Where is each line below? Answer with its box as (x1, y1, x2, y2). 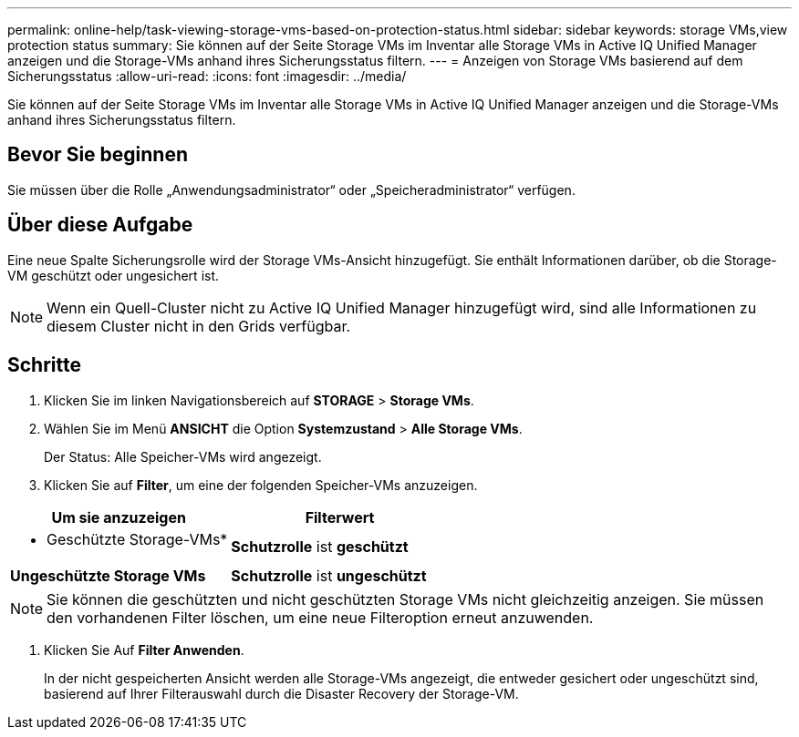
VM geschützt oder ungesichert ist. (7, 267, 220, 283)
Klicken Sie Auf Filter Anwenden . (44, 641, 244, 658)
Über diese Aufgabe (7, 213, 193, 237)
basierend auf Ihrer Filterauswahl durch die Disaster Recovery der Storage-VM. (44, 685, 519, 701)
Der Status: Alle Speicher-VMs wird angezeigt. (44, 448, 322, 465)
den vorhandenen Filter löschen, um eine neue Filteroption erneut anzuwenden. (47, 608, 594, 627)
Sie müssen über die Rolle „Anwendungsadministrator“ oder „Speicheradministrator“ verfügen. (7, 181, 576, 198)
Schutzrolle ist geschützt (231, 537, 409, 556)
